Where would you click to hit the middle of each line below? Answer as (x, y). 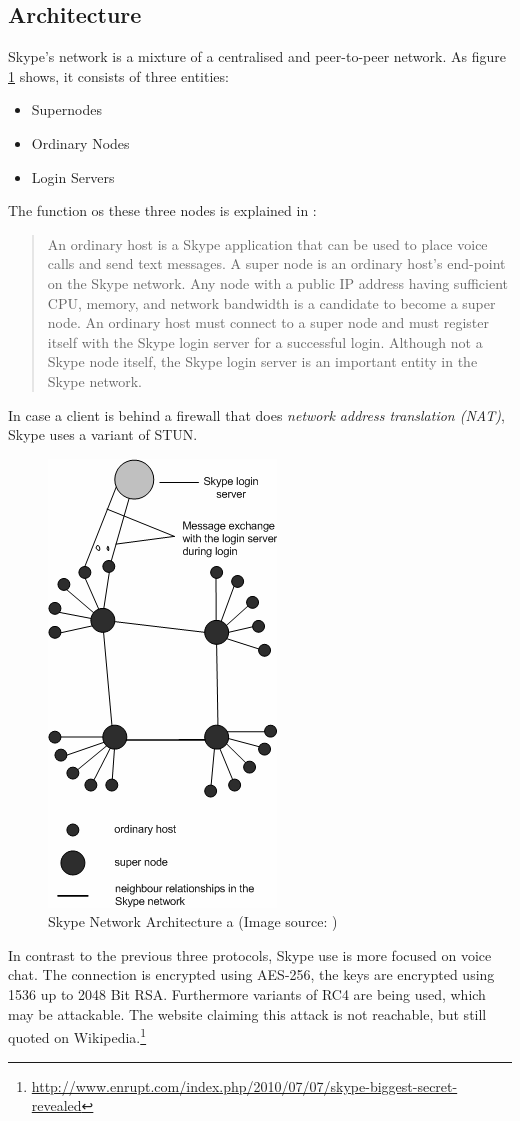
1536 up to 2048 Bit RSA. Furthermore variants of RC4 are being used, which (247, 994)
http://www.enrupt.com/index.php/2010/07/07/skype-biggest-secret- (244, 1085)
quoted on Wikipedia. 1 (77, 1035)
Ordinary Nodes (80, 142)
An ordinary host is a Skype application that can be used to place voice (267, 243)
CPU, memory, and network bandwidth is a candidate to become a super (271, 302)
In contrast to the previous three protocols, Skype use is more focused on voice (250, 954)
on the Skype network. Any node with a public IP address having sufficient (277, 282)
